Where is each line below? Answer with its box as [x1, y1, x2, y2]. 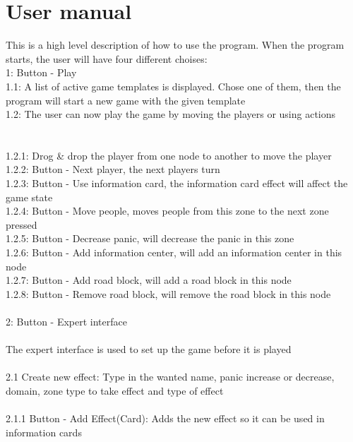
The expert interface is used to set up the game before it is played [6, 342, 292, 357]
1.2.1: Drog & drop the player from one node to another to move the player [6, 148, 332, 162]
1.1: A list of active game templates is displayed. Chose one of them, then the [6, 78, 341, 93]
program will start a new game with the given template [6, 92, 246, 107]
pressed [6, 217, 37, 232]
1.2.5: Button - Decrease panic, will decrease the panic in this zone [6, 231, 294, 246]
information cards [6, 424, 82, 439]
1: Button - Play [6, 65, 77, 80]
